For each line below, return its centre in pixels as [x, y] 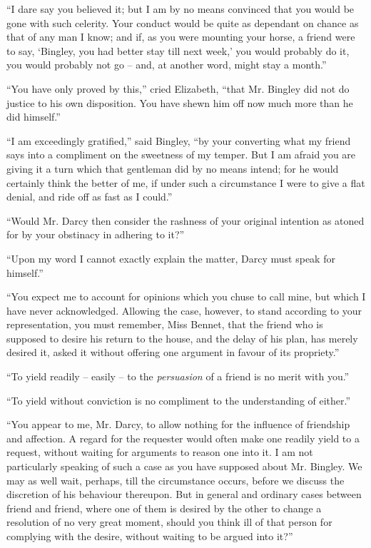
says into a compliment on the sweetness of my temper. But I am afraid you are [181, 154]
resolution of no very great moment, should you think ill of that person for [169, 522]
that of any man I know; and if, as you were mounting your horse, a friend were [181, 37]
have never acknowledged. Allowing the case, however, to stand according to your [184, 310]
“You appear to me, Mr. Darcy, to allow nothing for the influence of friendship [178, 424]
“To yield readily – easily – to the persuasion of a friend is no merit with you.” [178, 376]
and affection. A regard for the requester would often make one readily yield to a [183, 438]
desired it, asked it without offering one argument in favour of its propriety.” [173, 352]
